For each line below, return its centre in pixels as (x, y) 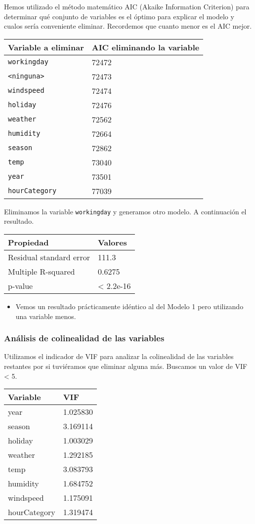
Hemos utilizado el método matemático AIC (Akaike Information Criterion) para (127, 6)
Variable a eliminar (46, 47)
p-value (21, 286)
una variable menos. (46, 316)
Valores (112, 242)
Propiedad (28, 242)
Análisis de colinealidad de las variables (84, 338)
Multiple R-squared (42, 272)
